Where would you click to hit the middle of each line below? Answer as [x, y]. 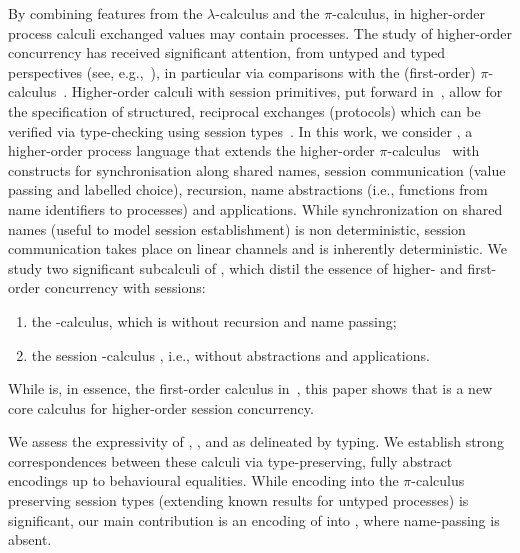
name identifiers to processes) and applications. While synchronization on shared [255, 208]
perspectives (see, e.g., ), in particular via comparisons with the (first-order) [242, 71]
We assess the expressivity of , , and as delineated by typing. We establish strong [256, 441]
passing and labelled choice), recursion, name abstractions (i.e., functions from [248, 189]
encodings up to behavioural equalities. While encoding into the [203, 480]
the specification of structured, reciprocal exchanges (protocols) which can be [244, 110]
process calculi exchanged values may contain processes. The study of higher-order [260, 32]
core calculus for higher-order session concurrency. [161, 407]
